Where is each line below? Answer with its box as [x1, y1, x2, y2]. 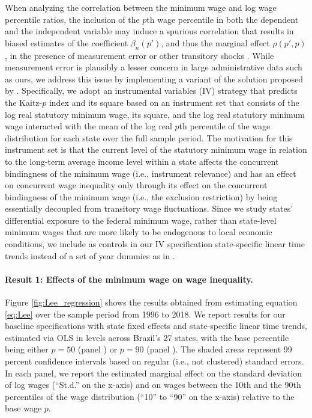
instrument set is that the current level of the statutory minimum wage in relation [5, 143, 307, 156]
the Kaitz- [5, 96, 43, 108]
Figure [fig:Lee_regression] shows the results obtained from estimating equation [5, 296, 298, 309]
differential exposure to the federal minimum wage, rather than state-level [5, 214, 277, 226]
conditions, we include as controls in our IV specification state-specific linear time [5, 238, 305, 250]
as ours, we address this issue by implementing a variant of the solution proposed [5, 72, 304, 85]
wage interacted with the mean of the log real [5, 120, 172, 132]
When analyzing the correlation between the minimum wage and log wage [5, 1, 277, 13]
